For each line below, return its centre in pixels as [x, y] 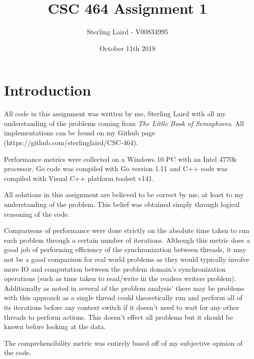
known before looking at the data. [55, 326]
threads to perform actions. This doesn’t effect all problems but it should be [118, 317]
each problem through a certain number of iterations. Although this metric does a [127, 240]
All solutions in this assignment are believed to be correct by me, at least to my [124, 194]
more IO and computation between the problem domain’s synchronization [115, 269]
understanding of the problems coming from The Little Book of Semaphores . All [124, 123]
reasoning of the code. [37, 214]
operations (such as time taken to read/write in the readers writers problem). [120, 278]
